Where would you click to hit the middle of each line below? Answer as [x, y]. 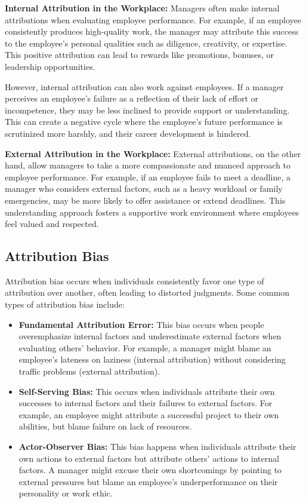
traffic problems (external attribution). [89, 371]
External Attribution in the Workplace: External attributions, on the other [153, 153]
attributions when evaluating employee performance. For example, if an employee [153, 19]
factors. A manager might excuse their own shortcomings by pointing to [150, 470]
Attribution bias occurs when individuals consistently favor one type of [135, 280]
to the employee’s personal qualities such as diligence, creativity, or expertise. [146, 43]
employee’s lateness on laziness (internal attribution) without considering [152, 359]
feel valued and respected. [52, 224]
